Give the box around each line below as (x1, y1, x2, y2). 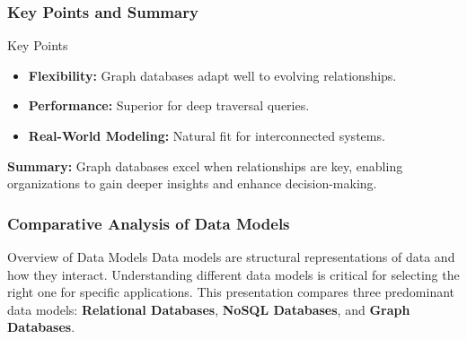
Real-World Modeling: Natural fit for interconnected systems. (28, 126, 385, 144)
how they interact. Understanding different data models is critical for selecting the (7, 265, 460, 283)
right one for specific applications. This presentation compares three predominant (7, 282, 455, 301)
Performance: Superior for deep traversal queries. (28, 96, 310, 115)
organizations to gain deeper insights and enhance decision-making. (7, 174, 377, 193)
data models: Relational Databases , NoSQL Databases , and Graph (7, 300, 410, 318)
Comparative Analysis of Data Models (7, 212, 290, 234)
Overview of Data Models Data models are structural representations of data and (7, 248, 455, 265)
